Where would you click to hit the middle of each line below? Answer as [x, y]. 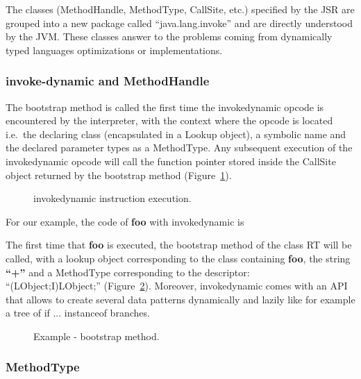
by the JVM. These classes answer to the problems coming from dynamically [169, 36]
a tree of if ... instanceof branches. [78, 313]
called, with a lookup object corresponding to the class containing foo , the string [178, 258]
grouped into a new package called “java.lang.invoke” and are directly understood [179, 23]
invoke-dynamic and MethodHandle [108, 81]
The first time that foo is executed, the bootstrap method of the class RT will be [179, 245]
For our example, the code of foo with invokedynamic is [125, 221]
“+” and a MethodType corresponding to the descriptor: [128, 272]
